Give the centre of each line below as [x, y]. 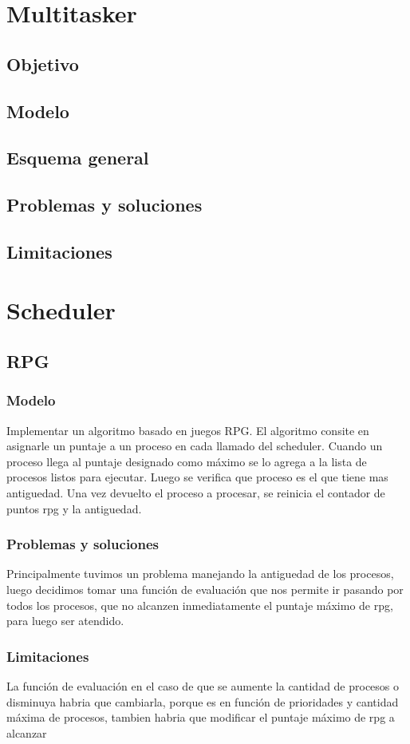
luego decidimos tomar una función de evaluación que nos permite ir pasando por [205, 590]
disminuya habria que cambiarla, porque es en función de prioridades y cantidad [203, 701]
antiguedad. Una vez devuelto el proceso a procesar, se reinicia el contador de [196, 493]
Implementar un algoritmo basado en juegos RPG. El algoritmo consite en [188, 430]
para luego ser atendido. [65, 621]
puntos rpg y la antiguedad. [74, 508]
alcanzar [27, 732]
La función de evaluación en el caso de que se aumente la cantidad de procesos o [203, 686]
